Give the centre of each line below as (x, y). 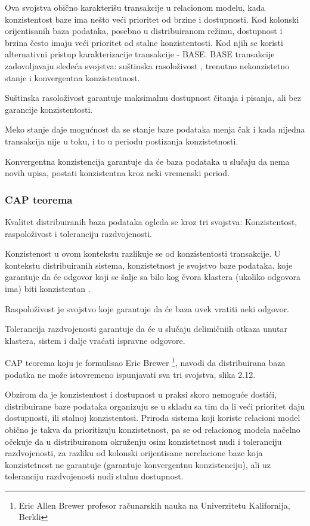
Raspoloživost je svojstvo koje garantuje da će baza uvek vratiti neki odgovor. (147, 308)
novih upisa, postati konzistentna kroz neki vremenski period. (117, 173)
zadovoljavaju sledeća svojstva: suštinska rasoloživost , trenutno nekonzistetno (147, 65)
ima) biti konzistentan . (48, 288)
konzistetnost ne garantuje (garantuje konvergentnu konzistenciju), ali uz (138, 464)
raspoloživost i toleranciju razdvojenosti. (78, 233)
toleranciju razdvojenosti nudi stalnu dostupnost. (94, 476)
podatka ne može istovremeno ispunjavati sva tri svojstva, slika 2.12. (130, 374)
